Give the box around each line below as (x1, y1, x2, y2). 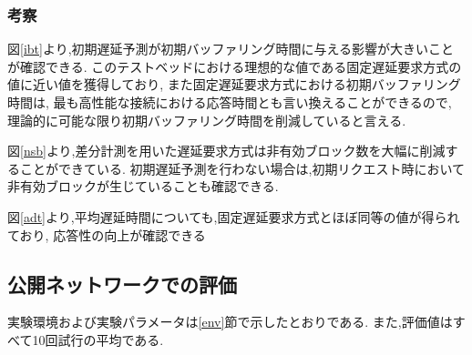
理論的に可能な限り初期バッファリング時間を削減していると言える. (7, 110, 406, 129)
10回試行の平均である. (32, 330, 164, 349)
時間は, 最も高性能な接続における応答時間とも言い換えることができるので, (7, 93, 452, 111)
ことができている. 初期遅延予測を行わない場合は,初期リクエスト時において (19, 158, 466, 177)
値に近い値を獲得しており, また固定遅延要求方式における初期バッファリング (7, 75, 461, 94)
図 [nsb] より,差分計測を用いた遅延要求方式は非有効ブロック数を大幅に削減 (7, 141, 446, 160)
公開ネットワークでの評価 (7, 269, 237, 298)
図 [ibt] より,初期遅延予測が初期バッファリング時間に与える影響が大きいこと (7, 39, 455, 58)
